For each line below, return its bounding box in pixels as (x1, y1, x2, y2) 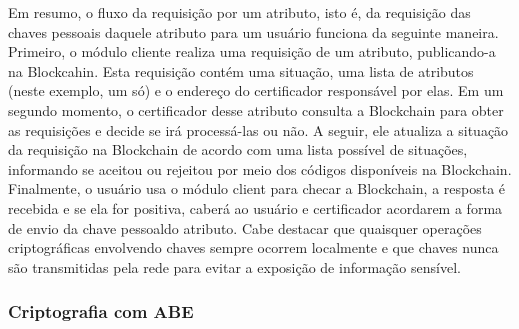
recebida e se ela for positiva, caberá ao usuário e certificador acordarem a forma (8, 197, 503, 218)
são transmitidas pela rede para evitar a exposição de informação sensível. (8, 256, 461, 277)
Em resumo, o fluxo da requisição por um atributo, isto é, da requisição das (8, 2, 471, 22)
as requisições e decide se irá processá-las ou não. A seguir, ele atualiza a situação (8, 119, 509, 140)
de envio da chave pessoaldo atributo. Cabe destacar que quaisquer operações (8, 217, 482, 238)
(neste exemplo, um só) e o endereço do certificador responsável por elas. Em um (8, 80, 504, 101)
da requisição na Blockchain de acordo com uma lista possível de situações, (8, 139, 468, 160)
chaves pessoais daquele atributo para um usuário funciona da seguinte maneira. (8, 21, 499, 42)
